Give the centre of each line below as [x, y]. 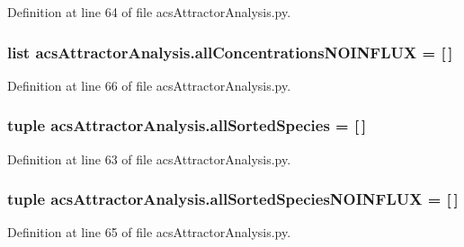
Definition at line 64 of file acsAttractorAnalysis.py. [149, 12]
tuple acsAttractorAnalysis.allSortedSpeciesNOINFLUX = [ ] [233, 199]
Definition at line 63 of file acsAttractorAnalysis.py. [149, 159]
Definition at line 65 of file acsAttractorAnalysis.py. [149, 232]
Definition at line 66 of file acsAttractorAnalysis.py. [149, 85]
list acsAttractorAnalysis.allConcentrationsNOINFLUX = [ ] [230, 52]
